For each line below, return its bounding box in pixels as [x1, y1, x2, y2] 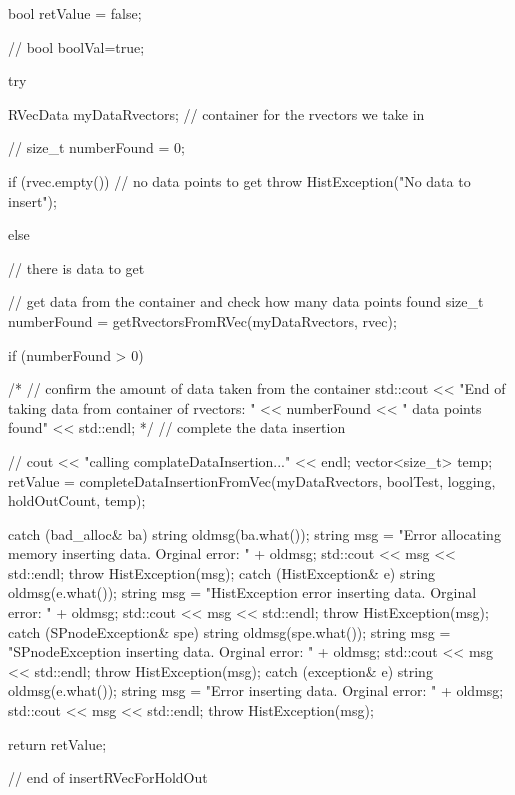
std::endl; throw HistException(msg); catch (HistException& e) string [8, 562, 436, 583]
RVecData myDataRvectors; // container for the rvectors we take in [8, 103, 425, 124]
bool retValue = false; [8, 3, 142, 23]
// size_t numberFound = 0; [8, 137, 185, 158]
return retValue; [8, 733, 107, 754]
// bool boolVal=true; [8, 36, 145, 57]
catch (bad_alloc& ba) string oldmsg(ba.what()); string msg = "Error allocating [8, 523, 501, 544]
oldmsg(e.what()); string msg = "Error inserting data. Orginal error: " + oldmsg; [8, 680, 504, 701]
